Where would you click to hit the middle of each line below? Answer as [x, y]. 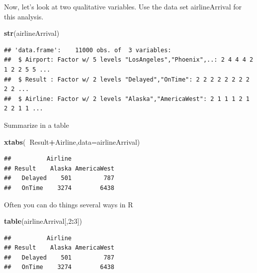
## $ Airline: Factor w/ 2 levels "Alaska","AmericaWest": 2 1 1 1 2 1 [127, 99]
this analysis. [24, 16]
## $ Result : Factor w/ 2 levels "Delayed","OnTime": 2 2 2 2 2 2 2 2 [127, 79]
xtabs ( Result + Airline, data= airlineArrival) [72, 141]
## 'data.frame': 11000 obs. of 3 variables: [88, 50]
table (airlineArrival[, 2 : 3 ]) [43, 221]
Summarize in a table [37, 125]
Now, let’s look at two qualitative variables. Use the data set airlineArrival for [123, 6]
